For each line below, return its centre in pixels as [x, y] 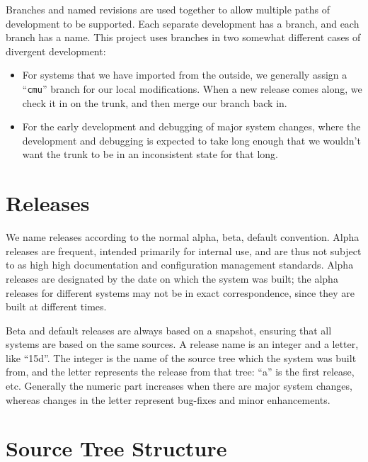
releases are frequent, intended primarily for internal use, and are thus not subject [184, 250]
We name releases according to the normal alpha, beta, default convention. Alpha [183, 237]
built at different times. [56, 306]
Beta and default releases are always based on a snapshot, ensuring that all [169, 330]
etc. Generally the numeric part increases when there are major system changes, [179, 386]
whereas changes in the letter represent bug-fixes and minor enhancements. [168, 399]
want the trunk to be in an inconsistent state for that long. [150, 154]
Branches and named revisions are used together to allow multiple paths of [168, 9]
